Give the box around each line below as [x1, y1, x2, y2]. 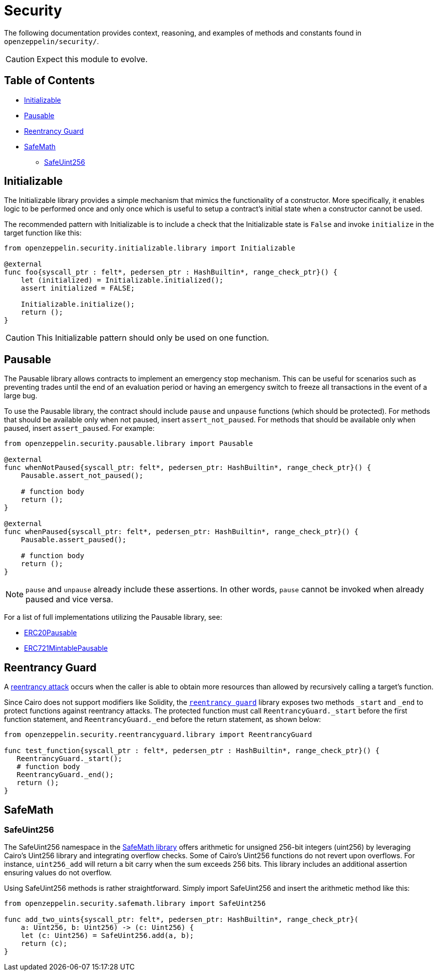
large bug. [4, 391, 38, 400]
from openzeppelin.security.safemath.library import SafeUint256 [4, 899, 266, 908]
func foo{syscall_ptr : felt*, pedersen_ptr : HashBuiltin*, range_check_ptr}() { [4, 268, 337, 277]
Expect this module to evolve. [37, 54, 148, 64]
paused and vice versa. [26, 594, 114, 605]
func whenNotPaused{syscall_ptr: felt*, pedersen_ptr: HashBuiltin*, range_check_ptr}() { [4, 463, 371, 472]
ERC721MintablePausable [24, 644, 108, 653]
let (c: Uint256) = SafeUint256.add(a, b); [21, 931, 194, 940]
